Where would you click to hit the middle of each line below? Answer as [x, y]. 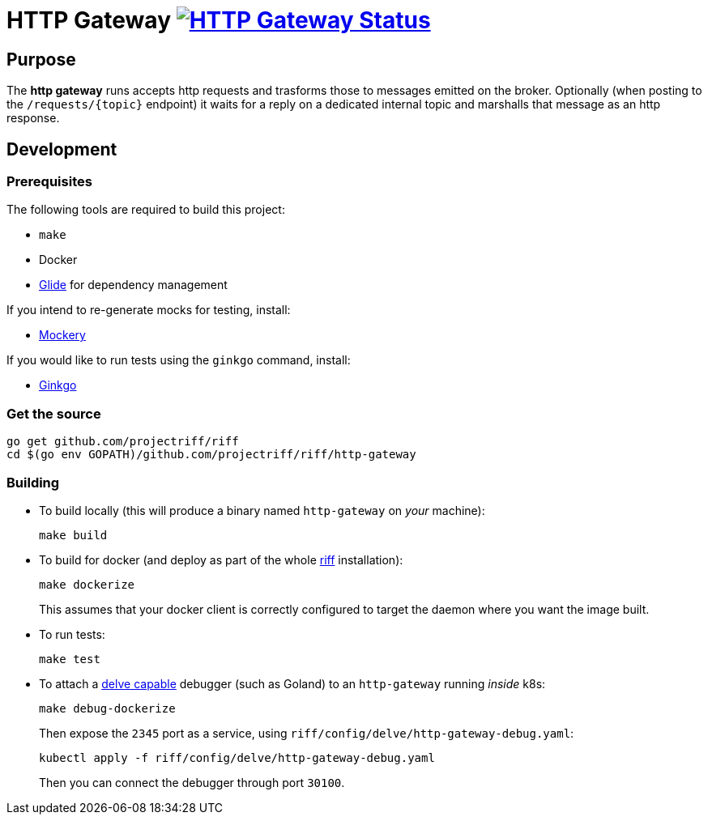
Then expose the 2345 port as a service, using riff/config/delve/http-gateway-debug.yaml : [307, 733]
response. [33, 118]
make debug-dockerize [107, 708]
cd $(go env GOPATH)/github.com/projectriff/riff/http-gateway [211, 455]
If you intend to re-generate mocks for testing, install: [149, 310]
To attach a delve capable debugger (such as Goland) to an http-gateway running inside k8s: [292, 683]
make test [70, 659]
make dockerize [87, 584]
